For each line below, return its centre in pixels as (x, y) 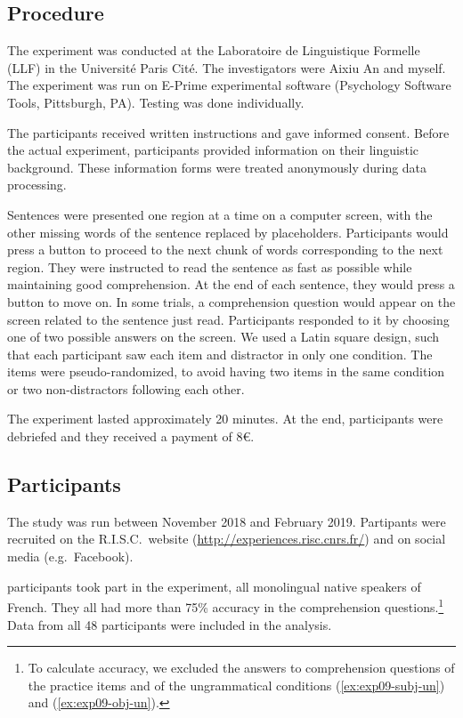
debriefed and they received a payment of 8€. (131, 436)
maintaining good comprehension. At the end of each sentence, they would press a (231, 284)
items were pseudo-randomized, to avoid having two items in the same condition (226, 371)
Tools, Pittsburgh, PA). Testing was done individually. (156, 102)
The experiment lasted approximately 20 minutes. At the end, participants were (225, 419)
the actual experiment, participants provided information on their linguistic (213, 150)
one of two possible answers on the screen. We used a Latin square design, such (223, 337)
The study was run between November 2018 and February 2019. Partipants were (227, 521)
